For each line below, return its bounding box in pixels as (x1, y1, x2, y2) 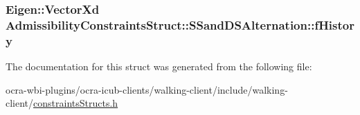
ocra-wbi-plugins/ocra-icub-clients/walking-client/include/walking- (6, 82, 288, 96)
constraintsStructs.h (33, 96, 118, 110)
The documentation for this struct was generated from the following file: (6, 59, 312, 74)
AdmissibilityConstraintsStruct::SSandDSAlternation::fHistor (6, 16, 354, 33)
